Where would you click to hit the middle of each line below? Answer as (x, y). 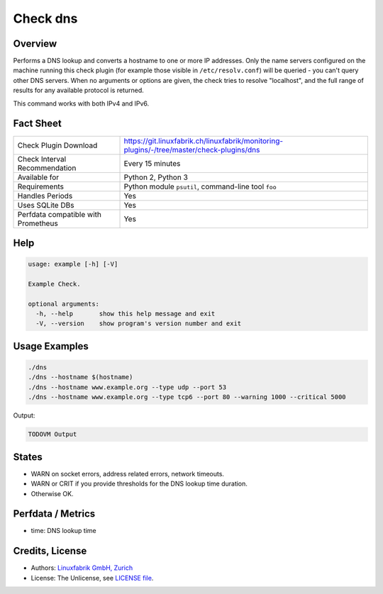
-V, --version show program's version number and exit (139, 324)
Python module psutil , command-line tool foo (200, 186)
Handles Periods (45, 196)
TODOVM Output (52, 435)
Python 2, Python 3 (156, 177)
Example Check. (54, 284)
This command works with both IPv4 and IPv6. (81, 103)
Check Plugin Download (57, 145)
